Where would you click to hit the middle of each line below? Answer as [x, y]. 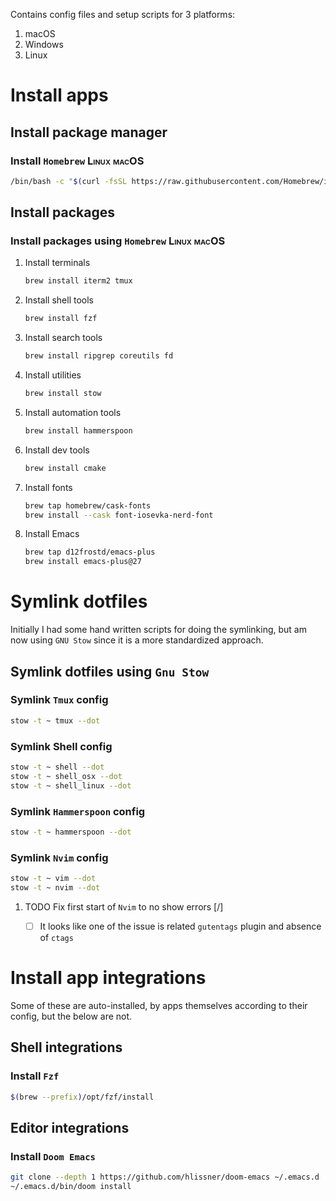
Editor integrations [70, 1127]
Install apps [59, 95]
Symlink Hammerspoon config [78, 811]
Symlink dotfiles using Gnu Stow [110, 671]
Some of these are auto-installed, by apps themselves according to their [159, 1005]
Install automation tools [73, 412]
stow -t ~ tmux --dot [55, 720]
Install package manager [89, 132]
